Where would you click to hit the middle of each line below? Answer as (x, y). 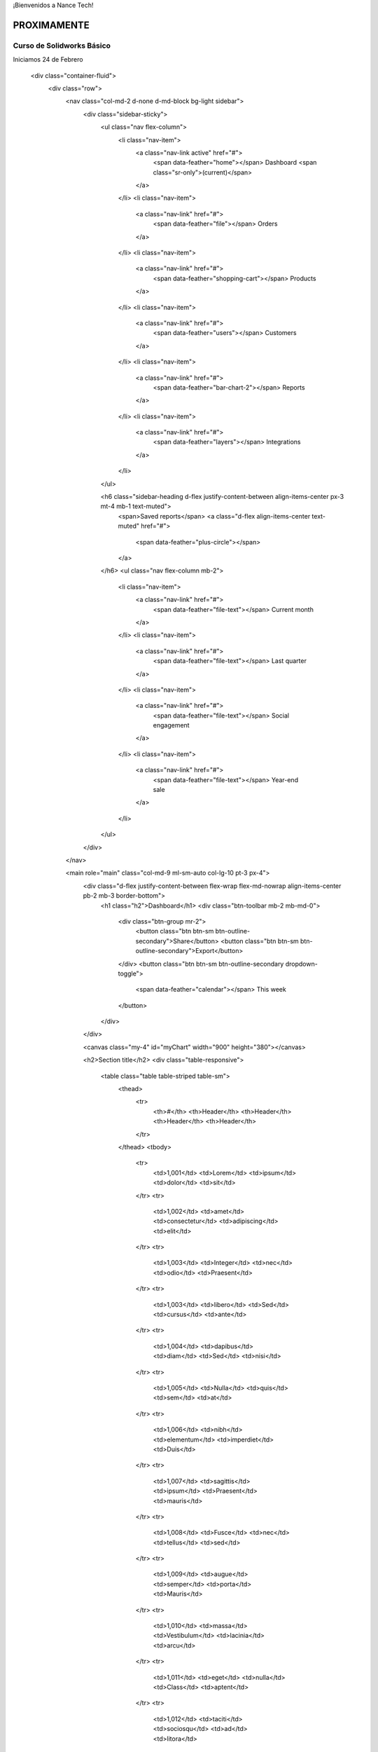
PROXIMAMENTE (51, 25)
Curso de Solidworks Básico (62, 46)
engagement (171, 725)
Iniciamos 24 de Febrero (48, 60)
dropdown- (301, 964)
